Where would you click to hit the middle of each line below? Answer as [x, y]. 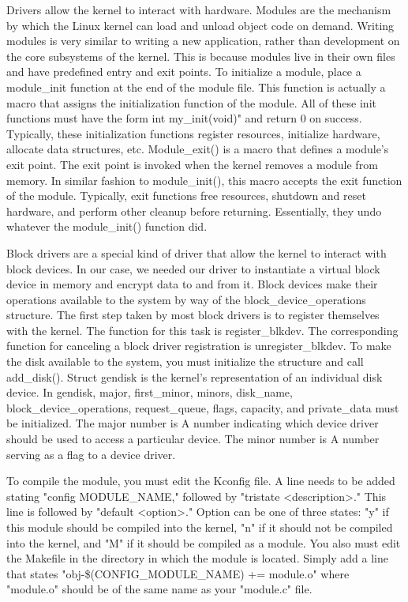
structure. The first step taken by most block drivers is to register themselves [193, 315]
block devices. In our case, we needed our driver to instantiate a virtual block [193, 268]
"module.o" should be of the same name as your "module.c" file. [159, 589]
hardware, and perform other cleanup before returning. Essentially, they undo [194, 211]
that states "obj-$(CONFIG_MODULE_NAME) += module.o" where [178, 573]
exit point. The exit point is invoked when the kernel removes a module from [192, 164]
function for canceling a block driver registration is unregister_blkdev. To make [199, 346]
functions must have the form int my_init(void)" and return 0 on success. [184, 118]
